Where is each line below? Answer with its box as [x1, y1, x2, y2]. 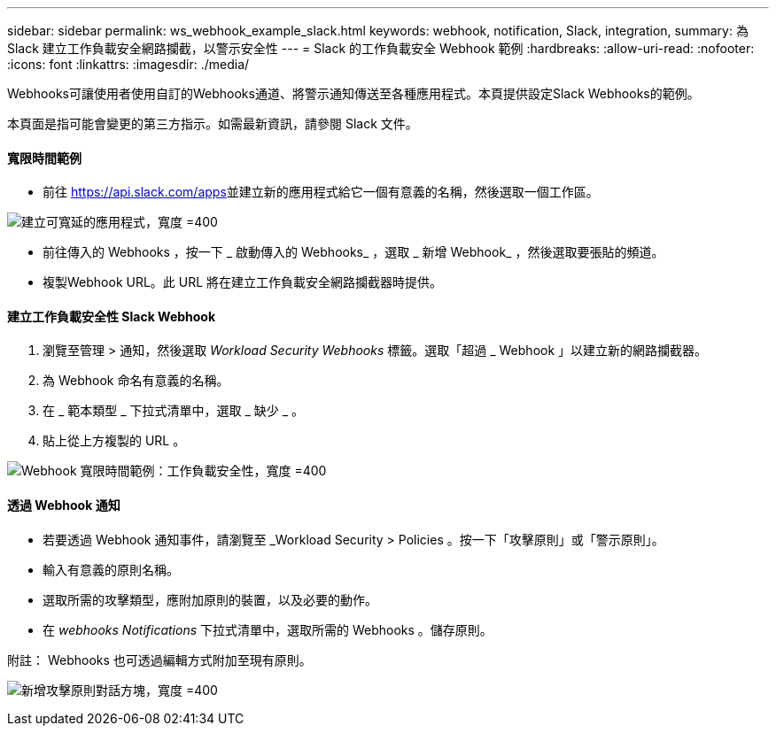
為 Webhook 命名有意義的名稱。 [43, 373, 229, 389]
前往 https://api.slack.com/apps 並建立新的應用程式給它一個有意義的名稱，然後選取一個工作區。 [43, 184, 599, 200]
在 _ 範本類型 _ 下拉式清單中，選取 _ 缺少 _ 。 [43, 403, 305, 419]
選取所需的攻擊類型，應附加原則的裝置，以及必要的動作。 [43, 591, 377, 607]
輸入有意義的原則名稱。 [43, 561, 179, 577]
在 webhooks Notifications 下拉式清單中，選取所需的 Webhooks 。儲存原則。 [43, 621, 493, 637]
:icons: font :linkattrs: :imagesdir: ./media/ [7, 57, 250, 72]
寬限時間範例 [7, 150, 81, 166]
